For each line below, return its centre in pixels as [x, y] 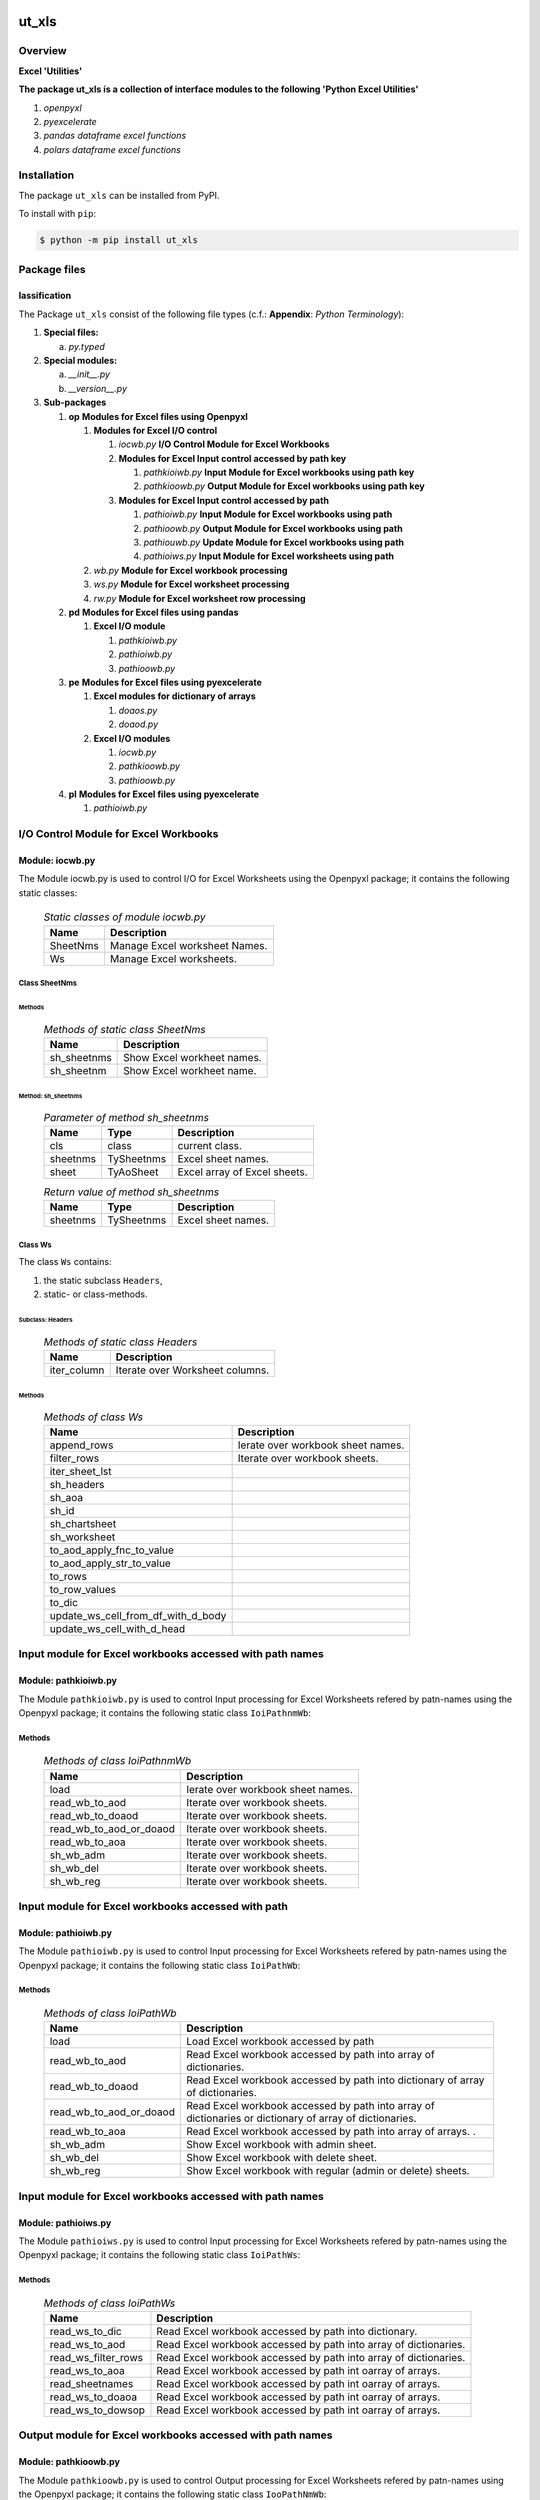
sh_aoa [66, 1497]
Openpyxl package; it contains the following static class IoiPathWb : [159, 1965]
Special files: [71, 332]
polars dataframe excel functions [112, 149]
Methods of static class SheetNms [125, 1029]
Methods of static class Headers [120, 1342]
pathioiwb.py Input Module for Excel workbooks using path [268, 514]
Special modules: [80, 360]
